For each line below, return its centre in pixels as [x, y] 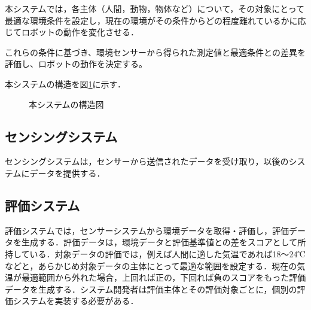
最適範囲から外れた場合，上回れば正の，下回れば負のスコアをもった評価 [164, 277]
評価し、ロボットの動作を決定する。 [76, 64]
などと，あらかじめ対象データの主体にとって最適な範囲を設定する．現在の [151, 265]
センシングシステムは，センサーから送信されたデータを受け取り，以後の [147, 161]
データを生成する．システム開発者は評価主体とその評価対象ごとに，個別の [151, 289]
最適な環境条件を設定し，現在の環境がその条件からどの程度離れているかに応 [155, 20]
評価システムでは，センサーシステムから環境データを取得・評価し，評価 [147, 230]
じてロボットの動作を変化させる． [72, 32]
